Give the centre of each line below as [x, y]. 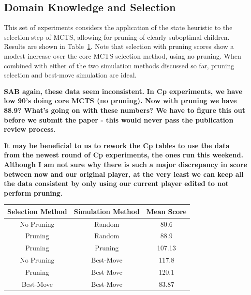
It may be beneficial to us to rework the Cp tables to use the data [117, 145]
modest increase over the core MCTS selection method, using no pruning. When [123, 55]
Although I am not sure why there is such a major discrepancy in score [125, 164]
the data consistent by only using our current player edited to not [116, 183]
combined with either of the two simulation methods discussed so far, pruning [119, 65]
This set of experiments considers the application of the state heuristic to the [118, 27]
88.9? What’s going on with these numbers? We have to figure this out [125, 110]
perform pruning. [33, 193]
